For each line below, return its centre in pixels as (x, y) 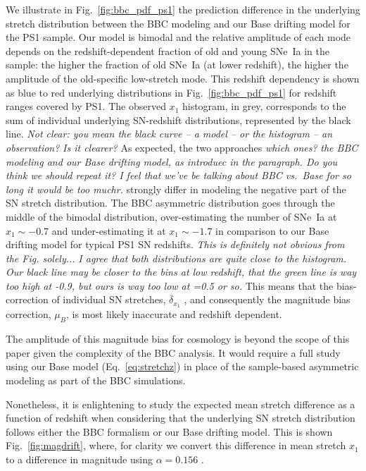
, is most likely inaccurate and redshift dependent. (174, 314)
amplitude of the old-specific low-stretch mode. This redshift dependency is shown (183, 78)
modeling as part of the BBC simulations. (96, 380)
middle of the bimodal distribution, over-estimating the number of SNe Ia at (171, 216)
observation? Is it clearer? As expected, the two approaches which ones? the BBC (182, 147)
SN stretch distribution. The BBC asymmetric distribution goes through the (170, 203)
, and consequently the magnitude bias (267, 299)
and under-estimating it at (109, 230)
